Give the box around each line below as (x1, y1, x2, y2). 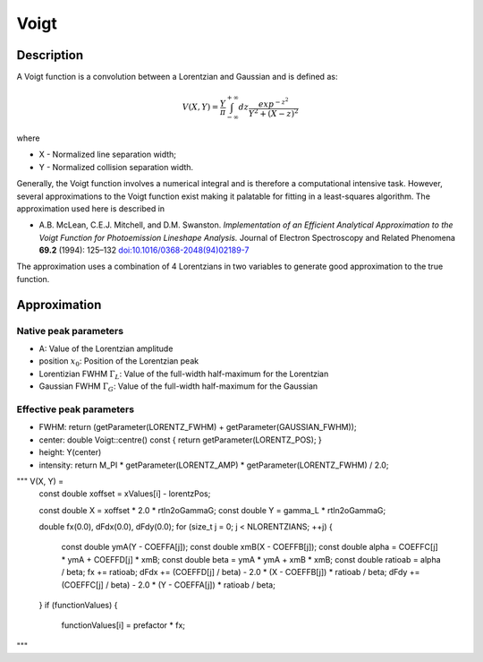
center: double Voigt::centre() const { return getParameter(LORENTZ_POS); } (38, 434, 322, 445)
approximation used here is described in (16, 202, 165, 214)
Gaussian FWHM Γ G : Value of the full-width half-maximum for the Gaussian (38, 381, 318, 393)
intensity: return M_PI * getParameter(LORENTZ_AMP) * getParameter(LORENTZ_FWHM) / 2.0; (38, 460, 389, 470)
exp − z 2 (258, 97, 289, 109)
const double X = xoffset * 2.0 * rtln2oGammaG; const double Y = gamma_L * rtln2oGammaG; (38, 504, 386, 515)
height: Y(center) (38, 447, 102, 458)
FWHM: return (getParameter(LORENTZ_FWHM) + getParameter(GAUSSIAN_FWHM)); (38, 422, 357, 433)
